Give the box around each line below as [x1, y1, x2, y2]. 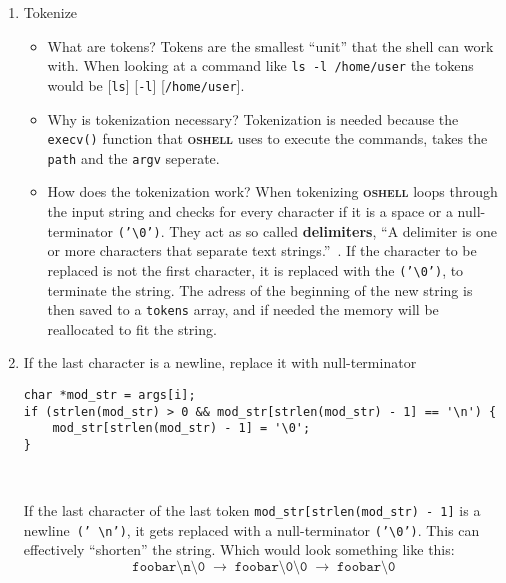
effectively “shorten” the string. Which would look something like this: [23, 539, 455, 560]
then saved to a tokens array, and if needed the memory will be [47, 299, 439, 320]
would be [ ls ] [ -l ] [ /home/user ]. [47, 74, 245, 95]
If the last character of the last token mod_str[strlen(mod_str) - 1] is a [23, 500, 481, 521]
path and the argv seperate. [47, 147, 220, 168]
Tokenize [23, 2, 78, 22]
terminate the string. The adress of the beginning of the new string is [47, 279, 473, 300]
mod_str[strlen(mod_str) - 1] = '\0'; [52, 421, 311, 436]
